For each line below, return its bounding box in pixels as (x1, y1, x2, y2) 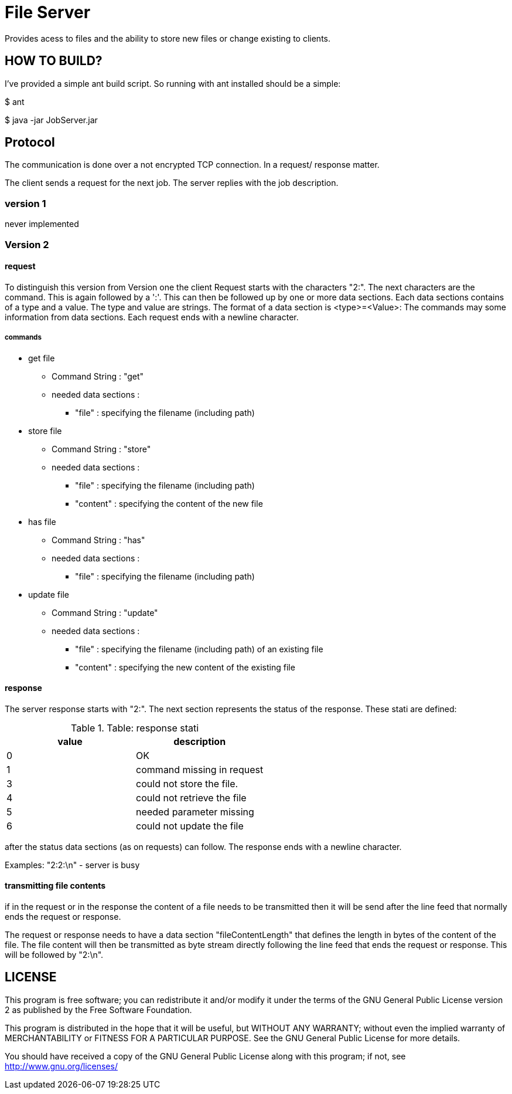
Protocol (5, 135, 55, 150)
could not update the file (136, 819, 244, 832)
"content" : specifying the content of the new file (75, 498, 263, 509)
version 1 (5, 197, 46, 209)
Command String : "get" (52, 371, 144, 381)
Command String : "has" (52, 534, 145, 545)
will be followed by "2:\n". (5, 950, 104, 960)
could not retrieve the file (136, 791, 247, 804)
